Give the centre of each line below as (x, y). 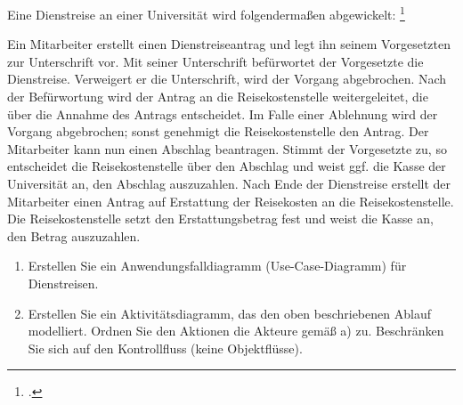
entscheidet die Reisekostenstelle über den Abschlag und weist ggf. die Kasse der (227, 166)
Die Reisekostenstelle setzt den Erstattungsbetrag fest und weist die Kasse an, (220, 219)
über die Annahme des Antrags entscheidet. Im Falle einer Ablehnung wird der (223, 113)
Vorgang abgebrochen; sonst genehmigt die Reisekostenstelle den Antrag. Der (218, 131)
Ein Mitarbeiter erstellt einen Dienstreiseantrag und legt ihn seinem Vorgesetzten (229, 44)
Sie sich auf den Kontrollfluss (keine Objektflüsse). (165, 348)
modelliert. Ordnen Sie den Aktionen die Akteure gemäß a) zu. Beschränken (236, 331)
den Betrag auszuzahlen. (74, 235)
